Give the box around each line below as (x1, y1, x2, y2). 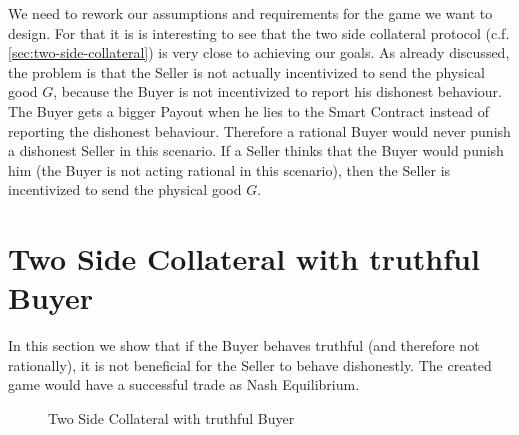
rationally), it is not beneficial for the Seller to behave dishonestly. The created (8, 354, 492, 375)
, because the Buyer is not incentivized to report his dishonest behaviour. (53, 81, 502, 102)
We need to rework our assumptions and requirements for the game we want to (8, 3, 493, 23)
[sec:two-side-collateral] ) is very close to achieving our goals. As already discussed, (8, 42, 510, 63)
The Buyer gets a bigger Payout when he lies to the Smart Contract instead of (8, 100, 490, 121)
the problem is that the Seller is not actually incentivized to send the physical (8, 61, 485, 82)
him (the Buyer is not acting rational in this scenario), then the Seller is (8, 159, 451, 180)
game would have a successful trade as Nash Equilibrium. (8, 374, 360, 395)
